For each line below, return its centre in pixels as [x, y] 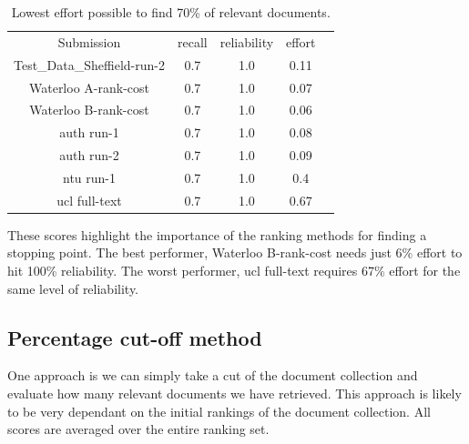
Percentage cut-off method [135, 337]
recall [192, 41]
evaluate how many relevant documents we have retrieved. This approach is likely [234, 394]
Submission [89, 41]
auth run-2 [89, 155]
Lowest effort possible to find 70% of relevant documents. [171, 12]
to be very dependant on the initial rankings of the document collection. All [219, 411]
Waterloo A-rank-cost [89, 87]
